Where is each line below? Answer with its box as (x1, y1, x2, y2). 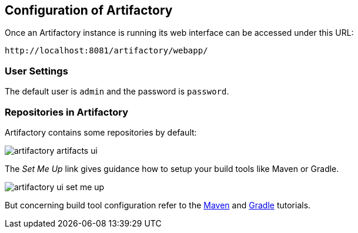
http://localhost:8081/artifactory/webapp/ (5, 46, 208, 56)
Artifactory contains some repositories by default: (5, 127, 197, 137)
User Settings (5, 65, 68, 77)
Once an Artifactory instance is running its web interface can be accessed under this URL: (5, 28, 354, 38)
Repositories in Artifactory (5, 106, 129, 118)
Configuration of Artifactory (5, 3, 173, 18)
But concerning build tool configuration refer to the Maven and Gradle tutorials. (5, 200, 311, 210)
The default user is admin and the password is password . (5, 86, 229, 97)
